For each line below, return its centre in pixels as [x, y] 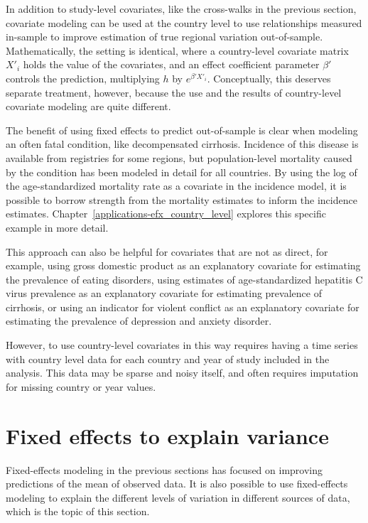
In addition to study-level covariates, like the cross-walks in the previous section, [181, 9]
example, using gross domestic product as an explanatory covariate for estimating [183, 265]
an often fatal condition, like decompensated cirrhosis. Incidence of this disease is [182, 144]
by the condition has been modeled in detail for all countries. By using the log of [182, 172]
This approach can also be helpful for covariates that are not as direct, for [167, 251]
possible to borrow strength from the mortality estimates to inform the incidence [182, 199]
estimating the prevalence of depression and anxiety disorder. [139, 321]
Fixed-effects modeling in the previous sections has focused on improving [164, 469]
